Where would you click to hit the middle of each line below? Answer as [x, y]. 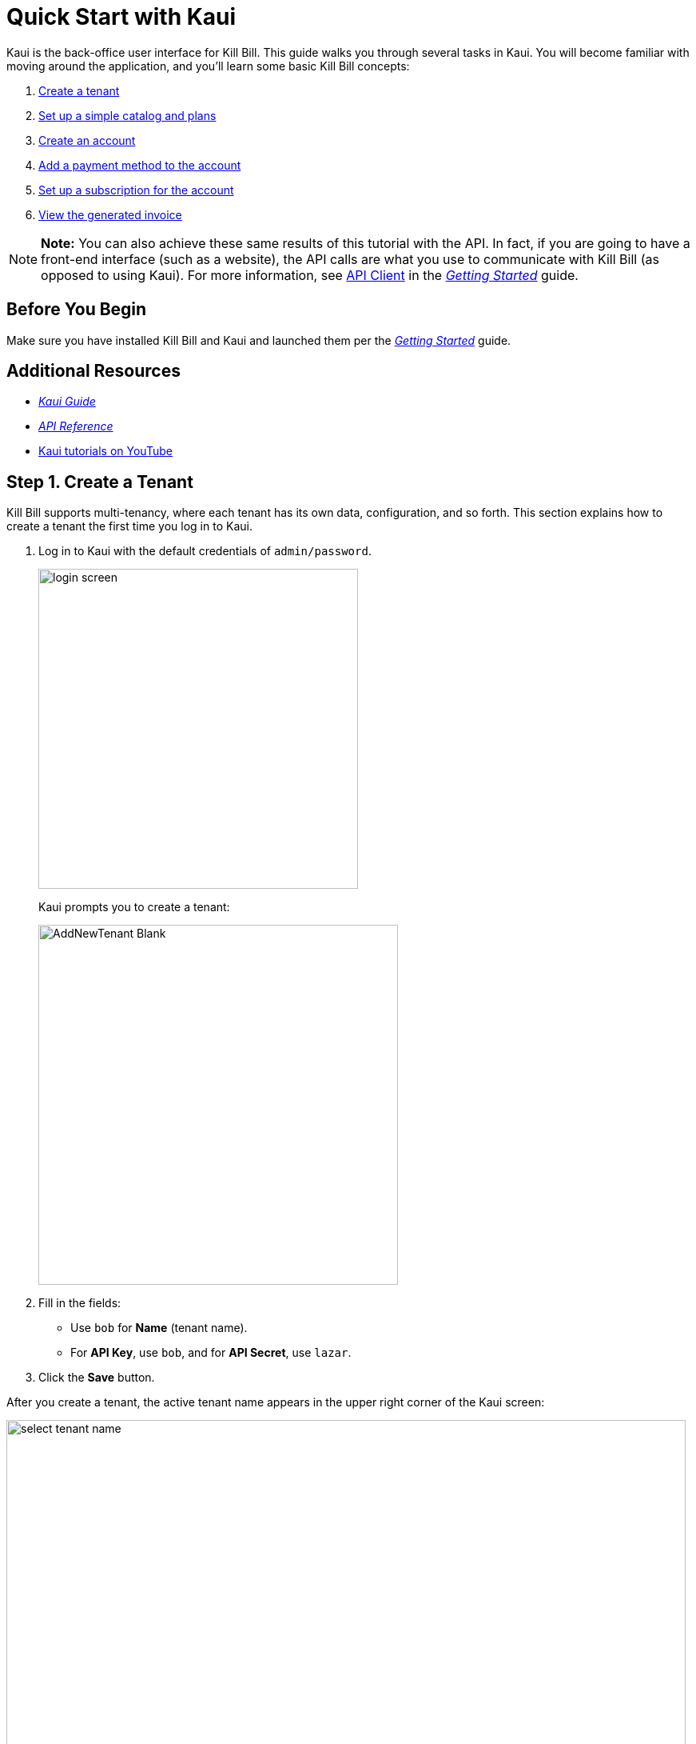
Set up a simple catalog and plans [127, 115]
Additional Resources [93, 371]
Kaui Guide [67, 402]
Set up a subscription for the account [136, 190]
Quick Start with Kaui [121, 17]
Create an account [87, 140]
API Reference [76, 426]
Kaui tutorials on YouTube [105, 451]
